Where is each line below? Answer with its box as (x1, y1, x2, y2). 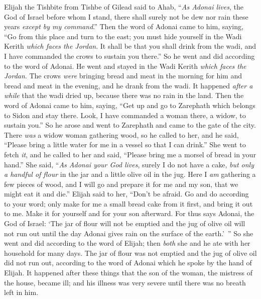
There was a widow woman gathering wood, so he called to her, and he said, (4, 129, 239, 140)
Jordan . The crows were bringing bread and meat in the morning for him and (4, 70, 242, 81)
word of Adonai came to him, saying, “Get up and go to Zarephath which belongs (4, 99, 255, 110)
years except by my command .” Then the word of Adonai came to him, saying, (4, 21, 243, 32)
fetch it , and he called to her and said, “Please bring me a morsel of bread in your (4, 149, 256, 159)
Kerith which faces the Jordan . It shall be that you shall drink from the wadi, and (4, 41, 256, 51)
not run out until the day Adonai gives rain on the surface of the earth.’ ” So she (4, 228, 253, 238)
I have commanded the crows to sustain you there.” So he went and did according (4, 50, 255, 61)
